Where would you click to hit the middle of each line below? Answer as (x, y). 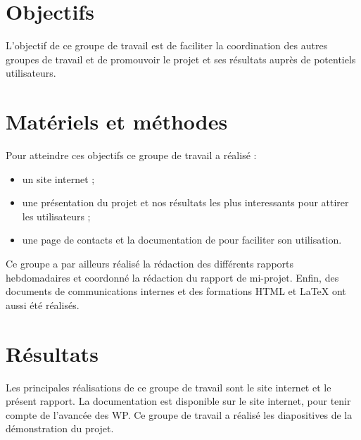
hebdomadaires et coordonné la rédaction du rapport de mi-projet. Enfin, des (172, 277)
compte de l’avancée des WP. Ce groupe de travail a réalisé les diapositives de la (179, 414)
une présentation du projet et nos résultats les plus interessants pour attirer (185, 202)
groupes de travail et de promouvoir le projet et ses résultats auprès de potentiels (181, 59)
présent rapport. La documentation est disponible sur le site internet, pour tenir (178, 401)
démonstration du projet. (60, 428)
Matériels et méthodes (117, 121)
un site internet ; (58, 178)
